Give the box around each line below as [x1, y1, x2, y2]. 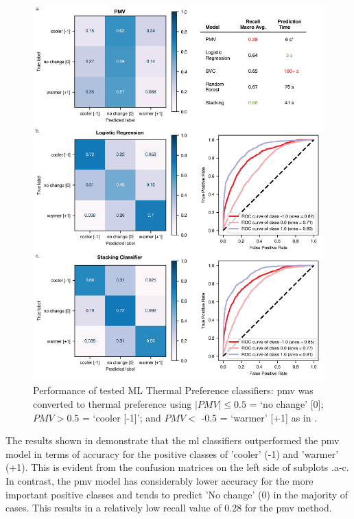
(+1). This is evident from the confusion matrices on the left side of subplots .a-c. [5, 460, 349, 474]
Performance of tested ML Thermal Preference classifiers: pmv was [33, 383, 314, 397]
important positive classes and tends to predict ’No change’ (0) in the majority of [5, 487, 349, 501]
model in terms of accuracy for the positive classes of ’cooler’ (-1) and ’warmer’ [5, 446, 339, 461]
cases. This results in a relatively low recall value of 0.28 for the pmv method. [5, 500, 332, 515]
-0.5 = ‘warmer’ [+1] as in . [201, 410, 318, 424]
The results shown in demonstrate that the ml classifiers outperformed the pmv [5, 433, 340, 448]
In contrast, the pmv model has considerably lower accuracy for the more [5, 473, 314, 487]
